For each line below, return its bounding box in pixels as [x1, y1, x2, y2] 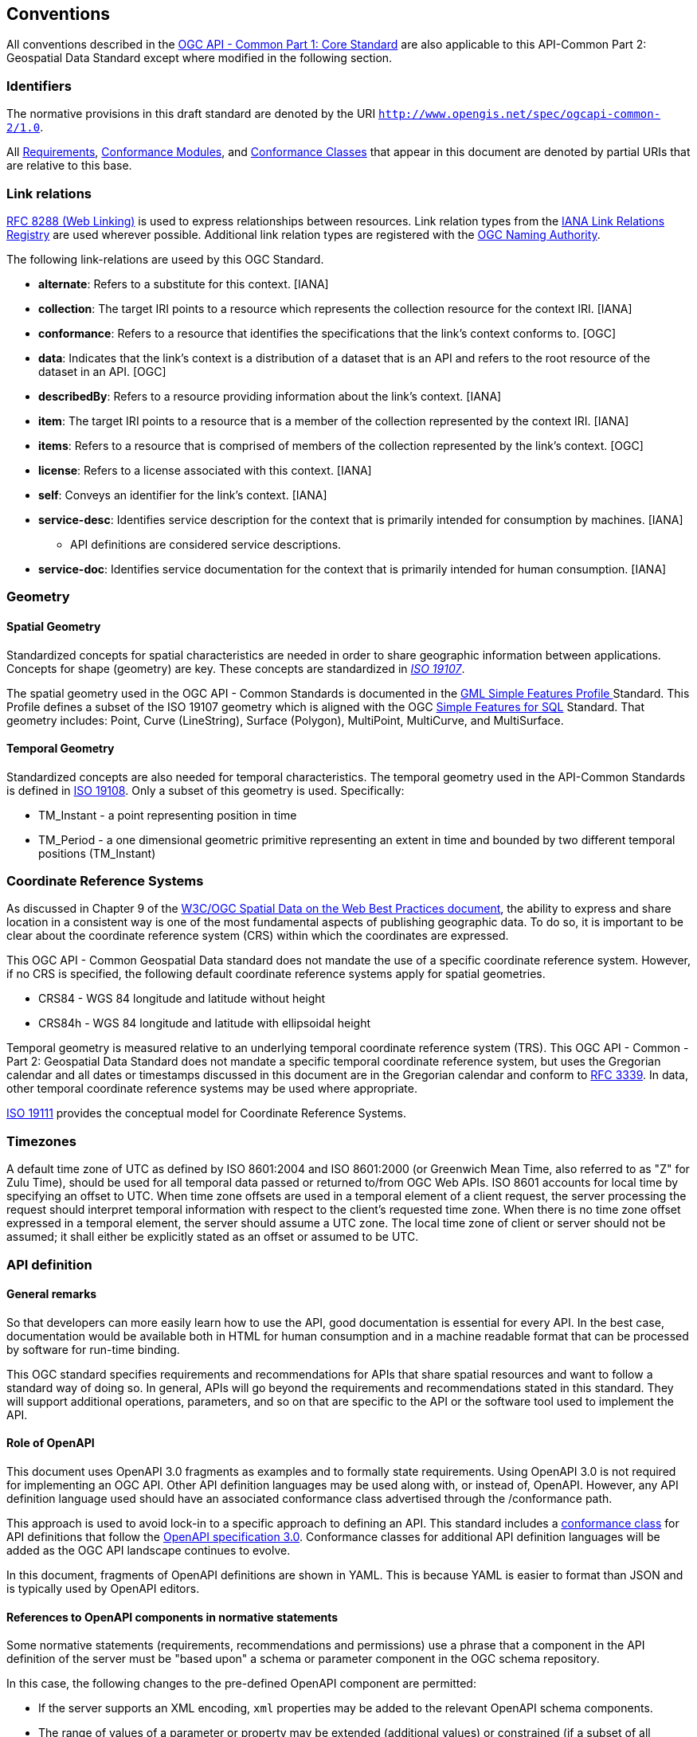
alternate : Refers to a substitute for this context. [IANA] [38, 276, 329, 291]
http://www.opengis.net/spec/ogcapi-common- [378, 108, 661, 121]
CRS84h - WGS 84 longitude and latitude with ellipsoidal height [38, 1016, 371, 1031]
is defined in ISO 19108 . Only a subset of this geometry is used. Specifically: [6, 783, 405, 797]
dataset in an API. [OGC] [38, 364, 166, 378]
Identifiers [6, 77, 72, 94]
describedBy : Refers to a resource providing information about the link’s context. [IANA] [38, 389, 502, 403]
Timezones [6, 1133, 76, 1149]
